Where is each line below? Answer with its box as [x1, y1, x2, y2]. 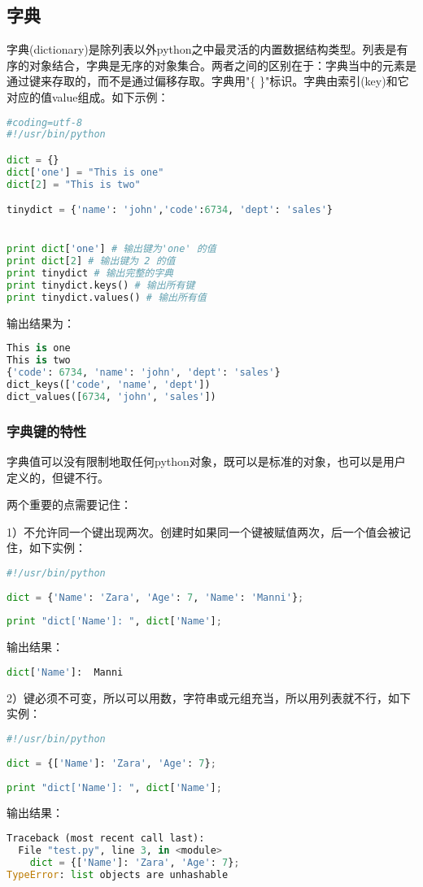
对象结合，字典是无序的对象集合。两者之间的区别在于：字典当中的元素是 [28, 56, 416, 73]
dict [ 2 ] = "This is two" [7, 178, 141, 190]
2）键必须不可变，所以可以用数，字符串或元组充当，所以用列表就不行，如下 [7, 689, 411, 706]
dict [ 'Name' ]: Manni [7, 666, 124, 678]
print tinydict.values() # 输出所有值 [7, 291, 207, 303]
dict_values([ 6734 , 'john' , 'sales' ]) [7, 390, 216, 402]
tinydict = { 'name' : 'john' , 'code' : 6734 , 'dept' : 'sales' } [7, 204, 334, 216]
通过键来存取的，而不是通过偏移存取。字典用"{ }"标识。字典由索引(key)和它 [7, 72, 409, 89]
